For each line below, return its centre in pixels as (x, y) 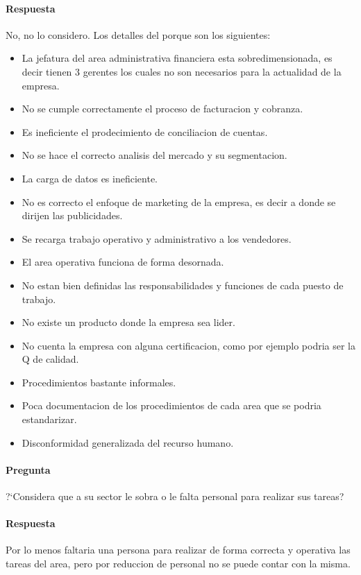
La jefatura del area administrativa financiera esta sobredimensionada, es (177, 58)
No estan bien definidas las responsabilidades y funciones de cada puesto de (183, 285)
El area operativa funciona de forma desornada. (123, 262)
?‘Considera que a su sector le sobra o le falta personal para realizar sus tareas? (175, 496)
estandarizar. (49, 419)
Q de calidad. (50, 359)
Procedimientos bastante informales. (99, 382)
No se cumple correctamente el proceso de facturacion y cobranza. (162, 109)
